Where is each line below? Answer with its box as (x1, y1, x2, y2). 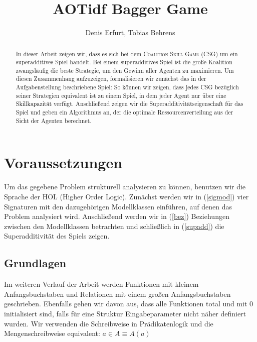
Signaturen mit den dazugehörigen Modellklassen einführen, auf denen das (4, 201, 232, 211)
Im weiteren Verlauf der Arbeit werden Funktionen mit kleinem (4, 279, 199, 289)
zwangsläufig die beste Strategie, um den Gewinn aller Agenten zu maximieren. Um (16, 66, 234, 74)
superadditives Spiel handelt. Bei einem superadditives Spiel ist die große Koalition (16, 58, 232, 66)
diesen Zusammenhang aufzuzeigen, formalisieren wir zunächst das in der (16, 74, 206, 83)
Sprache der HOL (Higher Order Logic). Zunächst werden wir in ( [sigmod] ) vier (4, 191, 249, 201)
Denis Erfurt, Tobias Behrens (85, 27, 175, 38)
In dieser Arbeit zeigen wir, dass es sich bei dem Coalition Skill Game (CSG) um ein (16, 49, 238, 58)
